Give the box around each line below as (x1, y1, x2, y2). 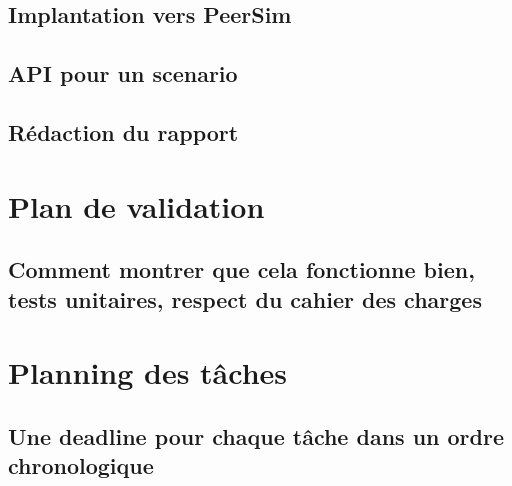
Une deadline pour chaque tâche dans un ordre (8, 420, 504, 451)
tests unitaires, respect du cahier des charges (8, 283, 482, 314)
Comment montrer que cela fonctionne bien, (8, 254, 475, 285)
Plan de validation (8, 185, 265, 226)
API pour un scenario (8, 58, 238, 89)
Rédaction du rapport (8, 116, 239, 147)
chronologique (8, 450, 154, 481)
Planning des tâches (8, 352, 288, 393)
